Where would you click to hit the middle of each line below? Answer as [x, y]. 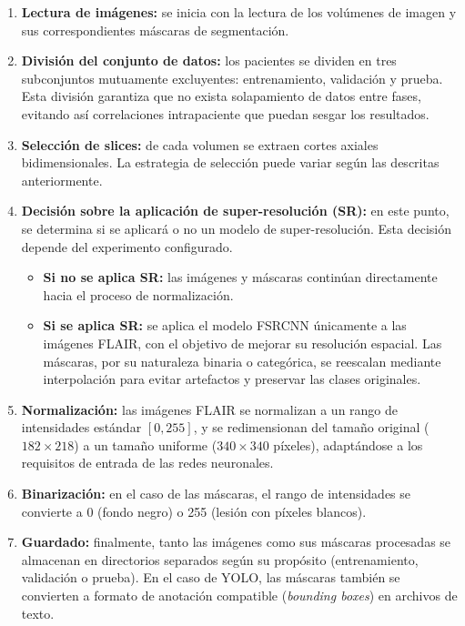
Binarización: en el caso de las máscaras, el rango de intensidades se [216, 494]
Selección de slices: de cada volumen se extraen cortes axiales [200, 144]
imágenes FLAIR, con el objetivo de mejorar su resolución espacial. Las [243, 343]
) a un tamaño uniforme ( [146, 444]
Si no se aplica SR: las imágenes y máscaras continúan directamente [240, 277]
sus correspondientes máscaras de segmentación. [155, 30]
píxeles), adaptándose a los [348, 444]
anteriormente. [62, 180]
